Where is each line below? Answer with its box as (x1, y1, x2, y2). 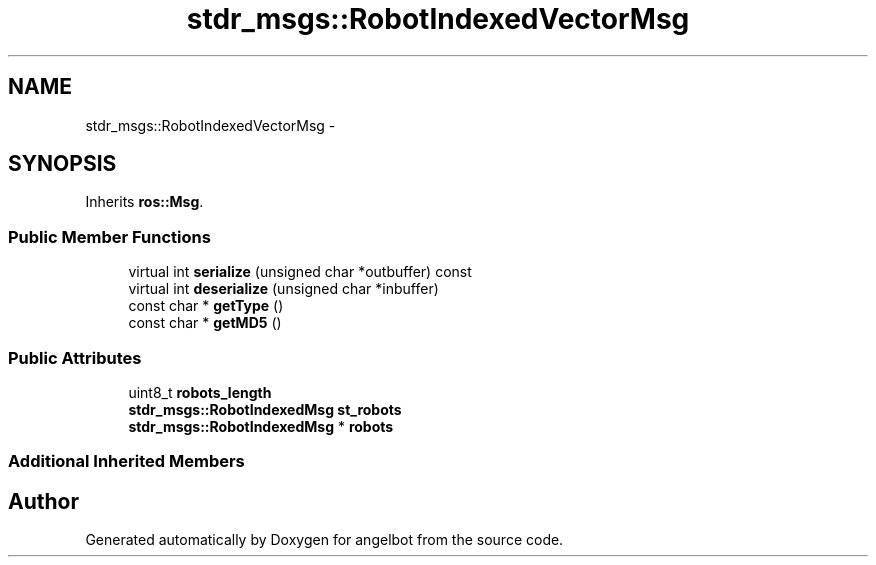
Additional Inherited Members (8, 451, 245, 472)
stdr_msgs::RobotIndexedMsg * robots (128, 417, 394, 435)
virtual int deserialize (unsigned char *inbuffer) (128, 280, 439, 298)
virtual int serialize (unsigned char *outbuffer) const (128, 263, 472, 281)
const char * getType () (128, 297, 284, 315)
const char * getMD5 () (128, 314, 282, 332)
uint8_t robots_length (128, 383, 272, 401)
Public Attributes (8, 347, 142, 368)
